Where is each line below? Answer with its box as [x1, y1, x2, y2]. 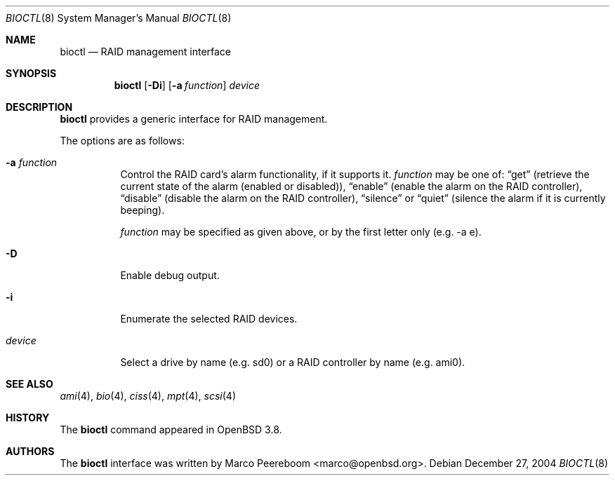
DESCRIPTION [6, 101, 73, 113]
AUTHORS [6, 445, 55, 457]
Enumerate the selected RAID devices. [120, 313, 298, 325]
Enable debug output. [120, 269, 220, 281]
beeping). [120, 204, 165, 216]
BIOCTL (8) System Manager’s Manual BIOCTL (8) [6, 12, 232, 24]
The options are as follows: [60, 135, 185, 147]
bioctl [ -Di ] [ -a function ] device [114, 79, 260, 91]
